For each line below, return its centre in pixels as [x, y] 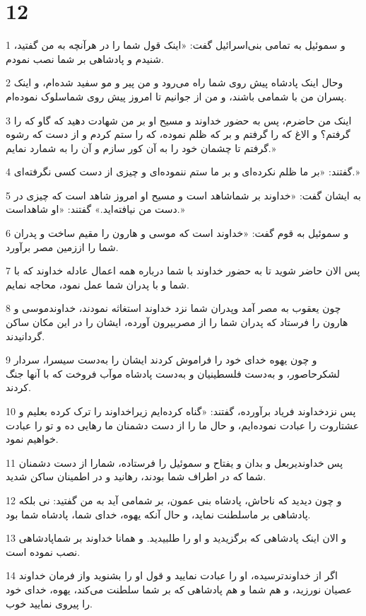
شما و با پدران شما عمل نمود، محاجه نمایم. [98, 284]
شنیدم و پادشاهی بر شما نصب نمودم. [85, 58]
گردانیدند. [25, 336]
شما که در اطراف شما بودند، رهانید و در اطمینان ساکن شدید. [136, 476]
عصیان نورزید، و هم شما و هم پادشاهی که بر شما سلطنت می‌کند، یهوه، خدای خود [179, 589]
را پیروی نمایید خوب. [49, 603]
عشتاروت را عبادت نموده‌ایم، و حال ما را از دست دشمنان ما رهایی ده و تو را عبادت [183, 425]
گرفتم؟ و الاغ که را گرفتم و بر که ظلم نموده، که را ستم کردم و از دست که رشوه [178, 134]
